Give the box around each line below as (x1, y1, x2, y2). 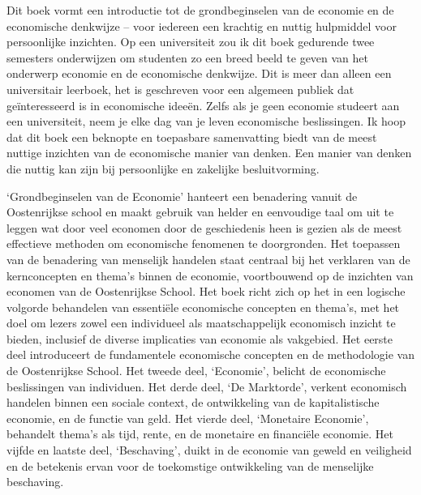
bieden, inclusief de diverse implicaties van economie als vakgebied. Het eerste (6, 330, 393, 347)
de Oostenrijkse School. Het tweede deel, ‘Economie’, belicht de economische (6, 362, 386, 379)
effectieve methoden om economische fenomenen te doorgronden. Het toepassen (6, 235, 401, 252)
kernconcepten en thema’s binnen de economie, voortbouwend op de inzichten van (6, 267, 414, 284)
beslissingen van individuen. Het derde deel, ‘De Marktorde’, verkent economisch (6, 378, 407, 395)
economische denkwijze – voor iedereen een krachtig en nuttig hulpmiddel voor (6, 17, 397, 34)
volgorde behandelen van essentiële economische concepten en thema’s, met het (6, 298, 400, 315)
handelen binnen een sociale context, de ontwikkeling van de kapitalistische (6, 394, 380, 411)
